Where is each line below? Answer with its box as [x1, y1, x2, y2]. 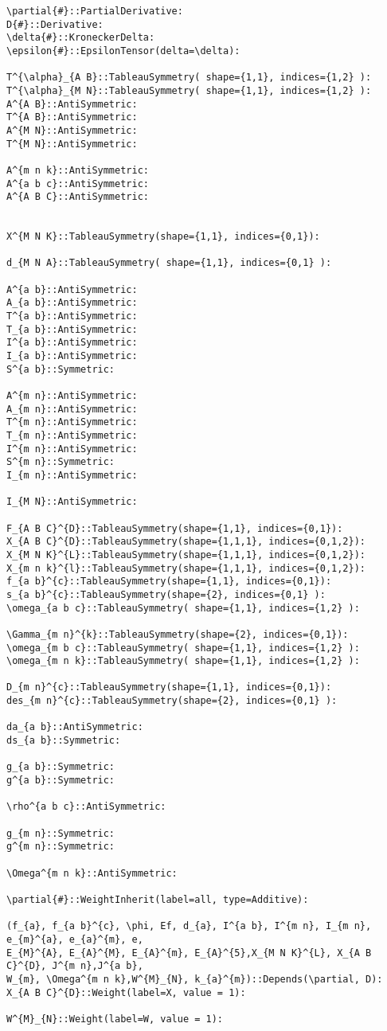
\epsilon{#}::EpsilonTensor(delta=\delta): [6, 45, 240, 57]
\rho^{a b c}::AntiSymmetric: [6, 801, 166, 813]
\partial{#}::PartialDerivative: [6, 6, 183, 17]
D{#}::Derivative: [6, 18, 104, 30]
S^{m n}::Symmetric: [6, 456, 115, 468]
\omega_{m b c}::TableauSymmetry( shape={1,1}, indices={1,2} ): [6, 642, 360, 654]
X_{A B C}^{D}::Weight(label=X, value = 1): [6, 986, 246, 998]
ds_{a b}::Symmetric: [6, 735, 121, 747]
